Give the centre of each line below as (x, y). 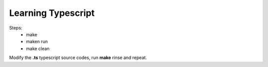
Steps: (16, 28)
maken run (37, 42)
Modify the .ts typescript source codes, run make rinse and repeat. (78, 58)
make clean (38, 48)
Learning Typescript (52, 13)
